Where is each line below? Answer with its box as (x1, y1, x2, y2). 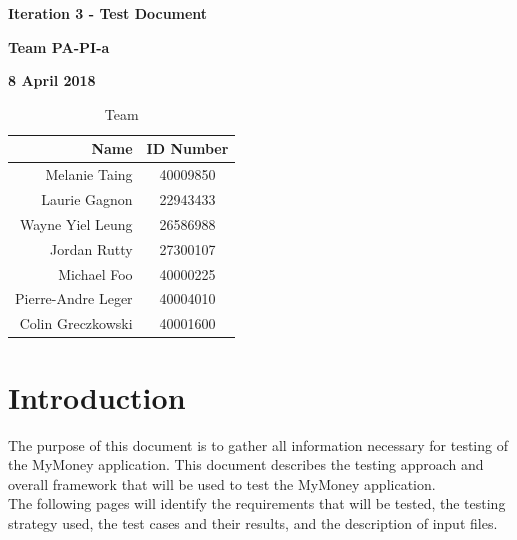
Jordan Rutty (50, 238, 133, 259)
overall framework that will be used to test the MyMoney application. (8, 473, 436, 494)
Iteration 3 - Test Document (8, 3, 208, 23)
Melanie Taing (45, 164, 133, 185)
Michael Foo (58, 263, 133, 284)
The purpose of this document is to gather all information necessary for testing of (8, 434, 508, 455)
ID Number (146, 138, 229, 159)
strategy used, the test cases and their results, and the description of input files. (8, 512, 498, 533)
